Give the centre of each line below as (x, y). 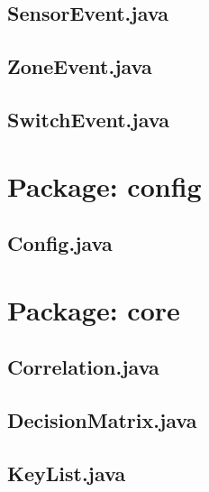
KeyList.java (67, 473)
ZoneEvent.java (80, 66)
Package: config (104, 186)
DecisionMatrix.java (102, 420)
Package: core (94, 309)
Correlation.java (83, 367)
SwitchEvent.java (88, 119)
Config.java (60, 243)
